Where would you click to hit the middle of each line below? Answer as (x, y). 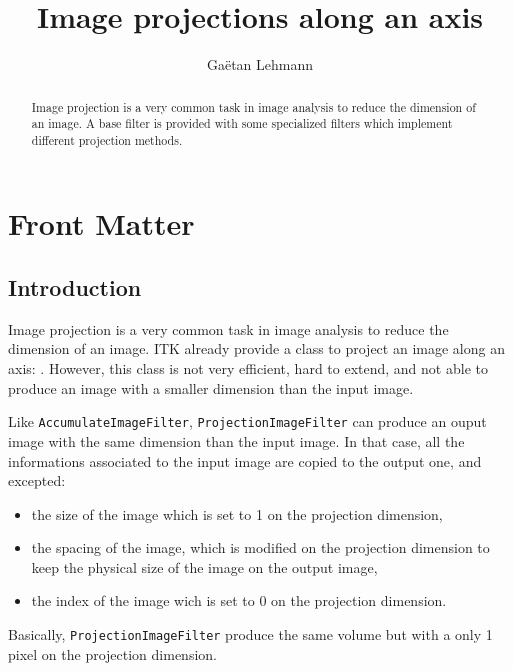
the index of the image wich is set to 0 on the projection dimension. (239, 600)
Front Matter (101, 223)
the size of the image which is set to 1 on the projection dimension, (237, 513)
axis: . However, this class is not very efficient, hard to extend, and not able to (248, 368)
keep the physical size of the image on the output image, (204, 566)
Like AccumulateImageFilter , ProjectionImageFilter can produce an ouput (247, 421)
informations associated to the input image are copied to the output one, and (245, 460)
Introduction (75, 287)
